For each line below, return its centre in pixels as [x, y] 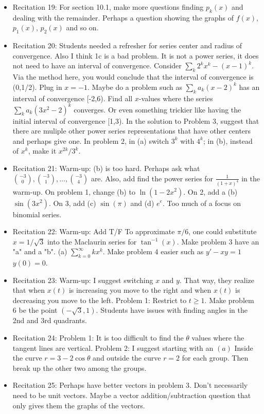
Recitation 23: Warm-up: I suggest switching [83, 280]
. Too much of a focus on [202, 203]
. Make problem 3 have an [218, 241]
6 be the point [35, 310]
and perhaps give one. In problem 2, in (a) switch [91, 140]
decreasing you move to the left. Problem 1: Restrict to [100, 300]
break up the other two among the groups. [80, 368]
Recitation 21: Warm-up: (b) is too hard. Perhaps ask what [106, 168]
